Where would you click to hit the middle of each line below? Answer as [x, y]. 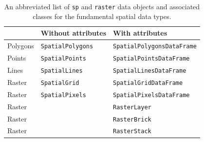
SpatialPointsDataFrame [151, 59]
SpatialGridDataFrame [148, 83]
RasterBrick [132, 119]
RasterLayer [132, 107]
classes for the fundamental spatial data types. [102, 16]
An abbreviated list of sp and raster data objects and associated [102, 6]
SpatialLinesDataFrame [150, 71]
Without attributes [73, 33]
